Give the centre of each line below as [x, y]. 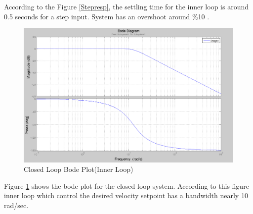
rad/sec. [16, 205]
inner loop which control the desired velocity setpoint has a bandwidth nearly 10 [126, 195]
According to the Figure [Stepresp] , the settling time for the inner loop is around [126, 6]
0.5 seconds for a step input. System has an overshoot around [97, 16]
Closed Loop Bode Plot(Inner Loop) [79, 169]
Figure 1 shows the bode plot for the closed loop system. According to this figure [126, 186]
